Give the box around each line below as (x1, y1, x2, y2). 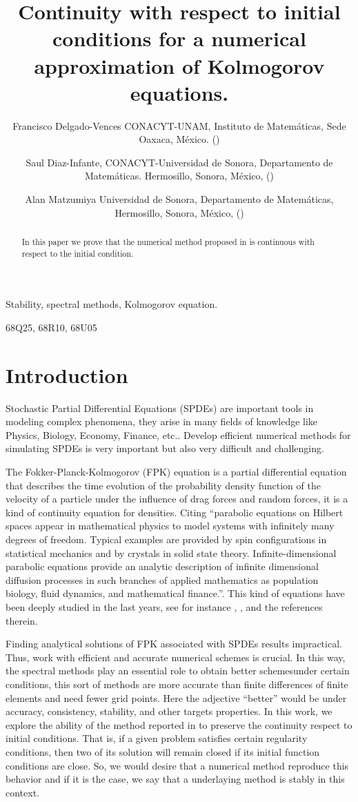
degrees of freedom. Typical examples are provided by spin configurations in (6, 532, 327, 547)
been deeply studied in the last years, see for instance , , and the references (6, 599, 323, 614)
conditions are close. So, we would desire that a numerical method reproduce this (6, 758, 349, 772)
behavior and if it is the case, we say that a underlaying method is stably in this (6, 772, 345, 786)
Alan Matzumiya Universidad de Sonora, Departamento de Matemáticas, (25, 192, 334, 206)
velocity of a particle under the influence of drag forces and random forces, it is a (6, 491, 348, 506)
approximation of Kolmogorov (34, 51, 325, 79)
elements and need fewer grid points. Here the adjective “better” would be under (6, 690, 347, 705)
